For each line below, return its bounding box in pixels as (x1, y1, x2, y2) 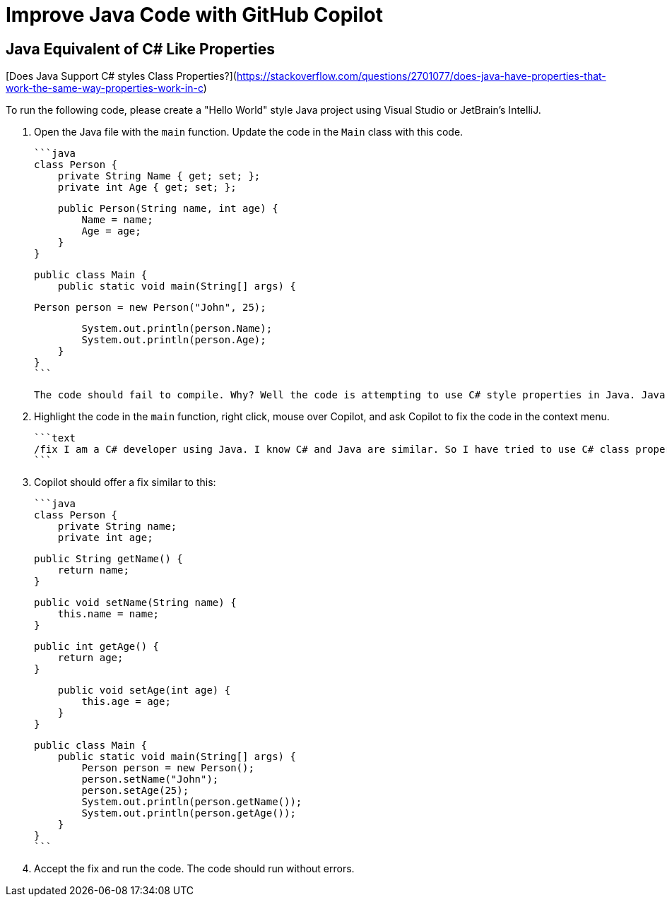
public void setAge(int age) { (57, 684, 231, 696)
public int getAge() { (34, 641, 160, 653)
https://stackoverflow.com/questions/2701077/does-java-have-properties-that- (236, 70, 606, 83)
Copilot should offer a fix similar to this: (34, 476, 216, 489)
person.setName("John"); (81, 773, 219, 785)
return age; (57, 652, 124, 664)
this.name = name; (57, 608, 160, 620)
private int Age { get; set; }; (57, 182, 237, 194)
